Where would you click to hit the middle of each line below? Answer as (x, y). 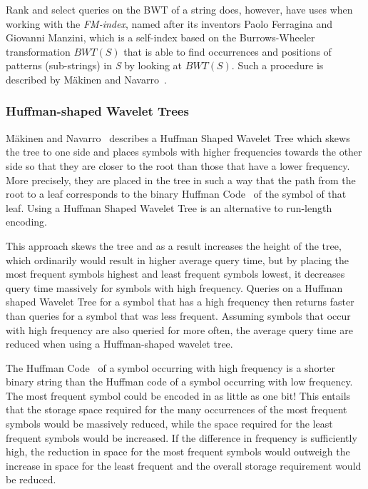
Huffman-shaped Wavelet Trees (97, 111)
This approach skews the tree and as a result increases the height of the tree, (174, 245)
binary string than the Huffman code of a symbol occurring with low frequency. (179, 382)
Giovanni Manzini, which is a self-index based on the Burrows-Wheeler (160, 37)
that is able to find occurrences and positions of (228, 51)
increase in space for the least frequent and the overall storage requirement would (184, 465)
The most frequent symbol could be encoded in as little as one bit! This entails (178, 395)
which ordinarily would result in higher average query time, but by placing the (178, 259)
